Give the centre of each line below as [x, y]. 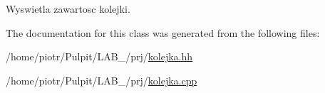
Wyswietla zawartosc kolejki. [68, 9]
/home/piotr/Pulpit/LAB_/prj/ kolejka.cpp [102, 80]
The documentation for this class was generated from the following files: [163, 32]
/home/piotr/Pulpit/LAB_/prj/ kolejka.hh [99, 56]
